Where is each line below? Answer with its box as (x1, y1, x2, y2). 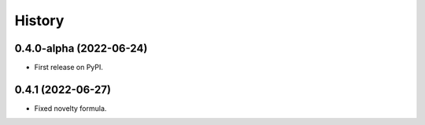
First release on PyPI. (34, 63, 104, 72)
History (14, 12, 65, 29)
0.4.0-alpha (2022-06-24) (14, 42, 148, 55)
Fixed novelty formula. (34, 103, 107, 113)
